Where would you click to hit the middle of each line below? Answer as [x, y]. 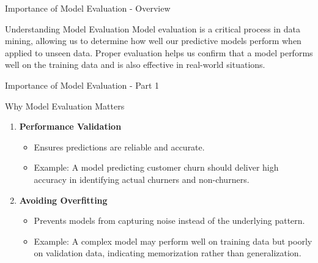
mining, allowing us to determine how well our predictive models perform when [153, 41]
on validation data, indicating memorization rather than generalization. [168, 253]
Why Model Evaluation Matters [65, 106]
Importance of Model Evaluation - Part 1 [82, 85]
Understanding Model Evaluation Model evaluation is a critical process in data [153, 28]
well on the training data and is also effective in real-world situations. [135, 65]
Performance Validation [70, 126]
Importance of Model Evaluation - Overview [88, 8]
